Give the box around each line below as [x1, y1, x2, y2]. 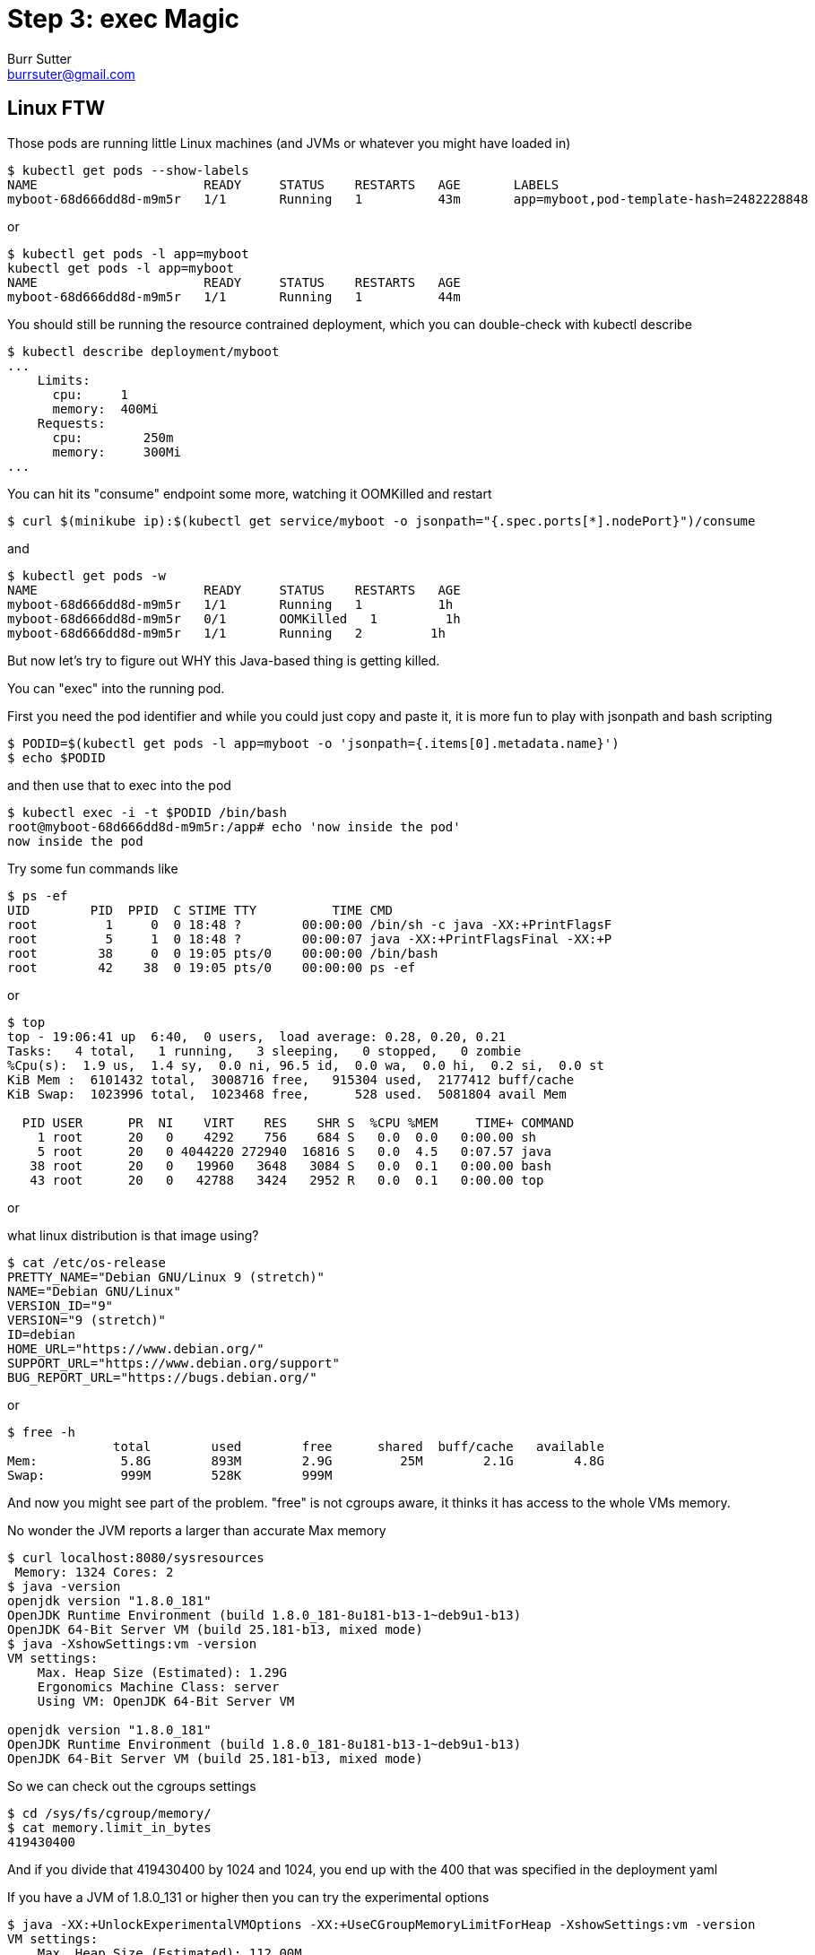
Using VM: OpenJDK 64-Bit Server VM [37, 1693, 295, 1708]
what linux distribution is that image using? [7, 1227, 259, 1243]
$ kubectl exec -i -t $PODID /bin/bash [7, 804, 287, 820]
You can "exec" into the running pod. [7, 680, 225, 696]
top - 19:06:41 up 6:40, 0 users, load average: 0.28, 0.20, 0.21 [7, 1029, 507, 1044]
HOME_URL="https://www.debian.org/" [7, 1341, 264, 1356]
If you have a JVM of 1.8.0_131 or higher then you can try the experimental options [7, 1889, 490, 1905]
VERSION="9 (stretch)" [7, 1312, 167, 1327]
